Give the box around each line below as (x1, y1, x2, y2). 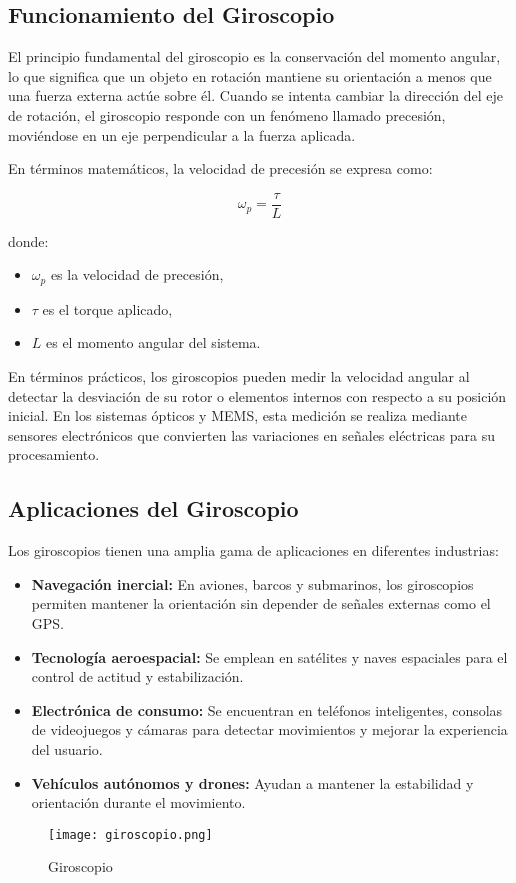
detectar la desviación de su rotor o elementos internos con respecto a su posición (8, 385, 507, 406)
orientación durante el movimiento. (31, 792, 246, 813)
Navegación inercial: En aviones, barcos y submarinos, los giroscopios (31, 573, 474, 594)
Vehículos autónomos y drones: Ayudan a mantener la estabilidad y (31, 772, 474, 793)
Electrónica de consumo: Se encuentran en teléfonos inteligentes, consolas (31, 699, 503, 720)
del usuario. (31, 738, 103, 759)
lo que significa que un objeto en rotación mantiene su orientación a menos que (8, 65, 492, 86)
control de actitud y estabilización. (31, 666, 244, 687)
